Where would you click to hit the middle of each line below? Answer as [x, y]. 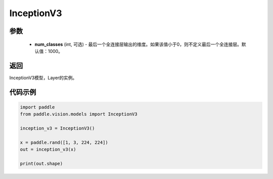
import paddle [37, 107]
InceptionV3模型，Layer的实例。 [43, 78]
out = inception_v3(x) [48, 150]
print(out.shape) [41, 163]
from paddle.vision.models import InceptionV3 [79, 114]
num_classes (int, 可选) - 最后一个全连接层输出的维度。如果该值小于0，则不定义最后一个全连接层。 [138, 44]
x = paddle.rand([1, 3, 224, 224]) [64, 142]
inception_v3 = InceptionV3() [57, 128]
